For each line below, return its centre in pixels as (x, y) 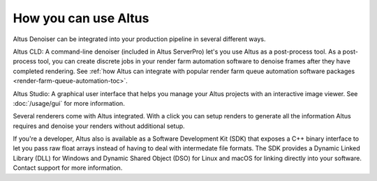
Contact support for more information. (68, 168)
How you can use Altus (81, 18)
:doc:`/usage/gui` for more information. (69, 103)
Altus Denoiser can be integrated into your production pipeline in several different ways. (139, 39)
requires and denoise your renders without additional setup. (99, 126)
